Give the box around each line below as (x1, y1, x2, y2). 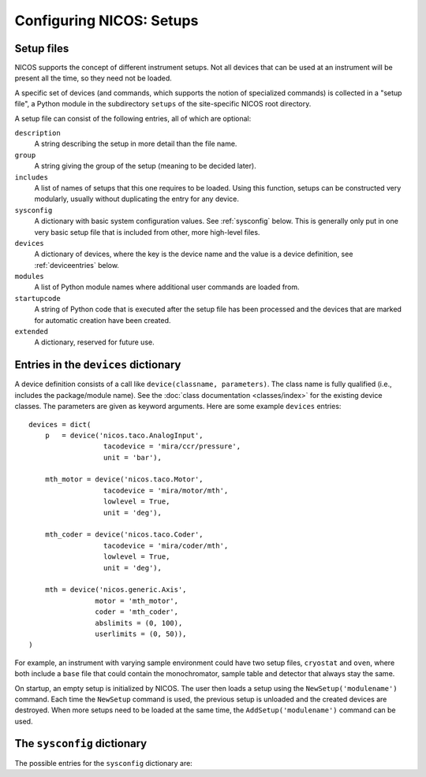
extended (14, 327, 49, 336)
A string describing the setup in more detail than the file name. (34, 139, 237, 149)
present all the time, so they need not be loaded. (14, 73, 173, 83)
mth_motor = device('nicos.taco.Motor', (44, 475, 204, 484)
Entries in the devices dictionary (14, 359, 181, 372)
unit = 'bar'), (103, 453, 162, 462)
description (14, 128, 61, 138)
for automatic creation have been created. (34, 315, 171, 325)
